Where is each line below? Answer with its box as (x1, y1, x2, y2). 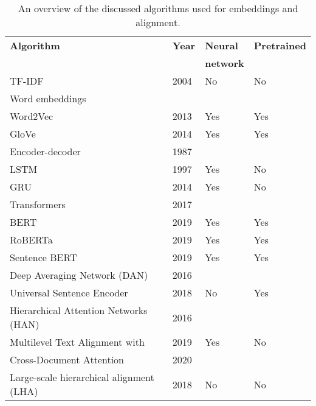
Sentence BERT (10, 250, 77, 264)
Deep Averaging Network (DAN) (10, 268, 148, 282)
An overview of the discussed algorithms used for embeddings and (18, 1, 298, 15)
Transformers (10, 197, 66, 211)
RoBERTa (10, 233, 53, 247)
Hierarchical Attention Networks (10, 303, 148, 317)
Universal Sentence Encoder (10, 285, 128, 299)
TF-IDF (10, 74, 44, 88)
